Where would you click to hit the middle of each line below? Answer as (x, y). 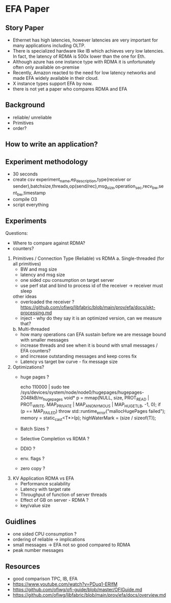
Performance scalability (45, 484)
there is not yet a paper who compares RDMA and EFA (70, 89)
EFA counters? (35, 351)
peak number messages (38, 550)
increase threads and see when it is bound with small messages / (89, 345)
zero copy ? (33, 468)
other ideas (25, 297)
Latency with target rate (45, 489)
